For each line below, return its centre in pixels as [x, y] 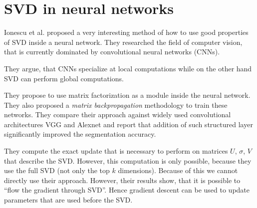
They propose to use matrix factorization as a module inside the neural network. [127, 95]
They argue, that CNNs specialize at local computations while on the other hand [128, 68]
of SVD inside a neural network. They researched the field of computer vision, [123, 42]
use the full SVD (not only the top [57, 170]
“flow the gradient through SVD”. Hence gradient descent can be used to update [127, 190]
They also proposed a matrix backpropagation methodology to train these [116, 104]
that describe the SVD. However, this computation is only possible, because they [128, 160]
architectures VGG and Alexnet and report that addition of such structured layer [128, 124]
